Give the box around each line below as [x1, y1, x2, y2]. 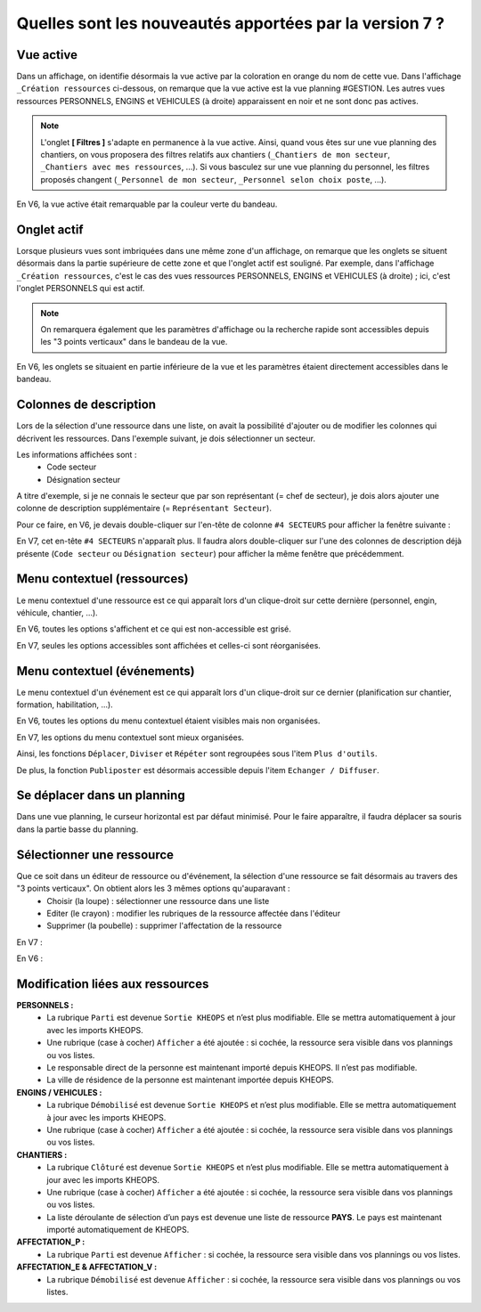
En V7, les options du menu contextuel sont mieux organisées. [16, 731, 245, 743]
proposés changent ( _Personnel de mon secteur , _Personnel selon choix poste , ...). [40, 174, 387, 184]
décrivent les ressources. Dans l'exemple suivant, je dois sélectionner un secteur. [16, 433, 316, 444]
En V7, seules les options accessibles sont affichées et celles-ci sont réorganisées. [16, 640, 321, 650]
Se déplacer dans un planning [16, 788, 186, 803]
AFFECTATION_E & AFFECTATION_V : [16, 1261, 158, 1273]
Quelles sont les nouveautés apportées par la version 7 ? [16, 13, 445, 33]
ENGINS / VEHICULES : [16, 1087, 102, 1097]
